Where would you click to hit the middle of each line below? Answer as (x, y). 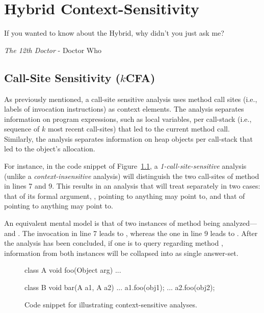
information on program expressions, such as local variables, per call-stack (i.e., (128, 119)
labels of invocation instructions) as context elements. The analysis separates (124, 109)
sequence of (22, 129)
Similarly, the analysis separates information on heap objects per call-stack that (128, 138)
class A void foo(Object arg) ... (73, 270)
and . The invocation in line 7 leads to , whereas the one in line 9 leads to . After (131, 233)
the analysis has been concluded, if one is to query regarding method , (114, 243)
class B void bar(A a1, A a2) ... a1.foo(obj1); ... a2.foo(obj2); (120, 287)
